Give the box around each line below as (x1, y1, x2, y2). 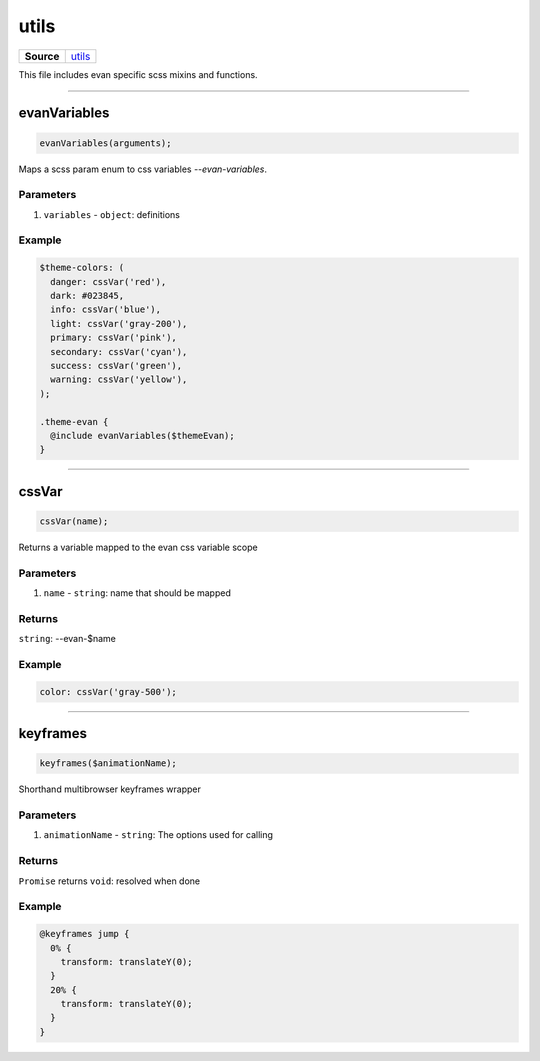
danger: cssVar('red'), (50, 276, 167, 287)
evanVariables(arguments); (39, 137, 172, 149)
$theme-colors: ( (39, 262, 125, 274)
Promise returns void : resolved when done (18, 875, 201, 887)
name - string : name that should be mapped (43, 587, 232, 599)
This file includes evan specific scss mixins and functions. (18, 68, 259, 80)
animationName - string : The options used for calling (43, 829, 274, 841)
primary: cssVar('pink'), (50, 332, 177, 344)
